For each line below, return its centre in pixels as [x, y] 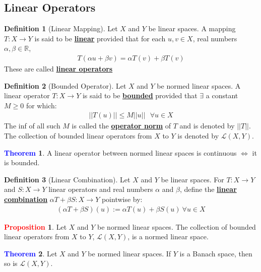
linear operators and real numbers [101, 189]
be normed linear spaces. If [129, 253]
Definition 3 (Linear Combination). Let [67, 179]
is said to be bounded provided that [140, 95]
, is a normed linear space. [168, 236]
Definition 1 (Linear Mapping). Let [61, 28]
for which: [41, 105]
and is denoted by [207, 126]
